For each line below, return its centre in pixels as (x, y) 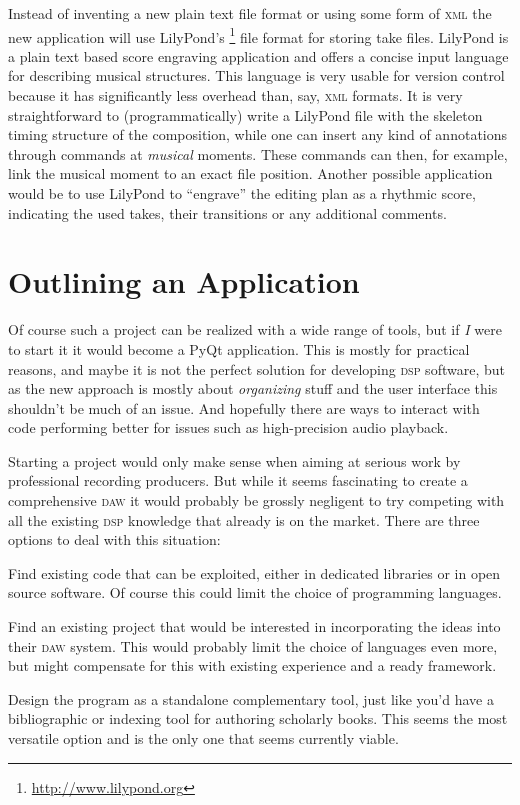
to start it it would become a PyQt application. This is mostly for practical (239, 348)
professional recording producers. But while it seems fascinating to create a (238, 480)
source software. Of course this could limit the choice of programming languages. (255, 592)
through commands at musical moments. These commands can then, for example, (258, 153)
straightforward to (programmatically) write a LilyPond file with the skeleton (245, 114)
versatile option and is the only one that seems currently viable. (203, 738)
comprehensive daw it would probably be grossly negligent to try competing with (256, 500)
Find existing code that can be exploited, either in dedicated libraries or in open (254, 572)
